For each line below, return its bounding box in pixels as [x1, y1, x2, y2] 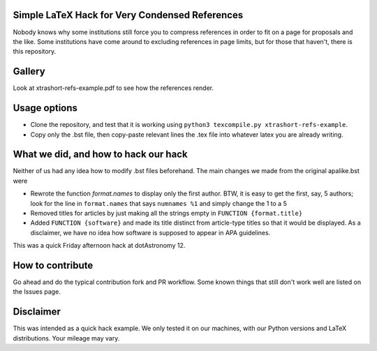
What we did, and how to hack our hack [13, 149, 188, 160]
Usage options [13, 102, 78, 114]
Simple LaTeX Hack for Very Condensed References [13, 9, 244, 21]
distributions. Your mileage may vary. [13, 334, 120, 342]
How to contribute [13, 259, 94, 271]
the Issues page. [13, 287, 61, 296]
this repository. [13, 47, 57, 56]
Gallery [13, 66, 45, 77]
